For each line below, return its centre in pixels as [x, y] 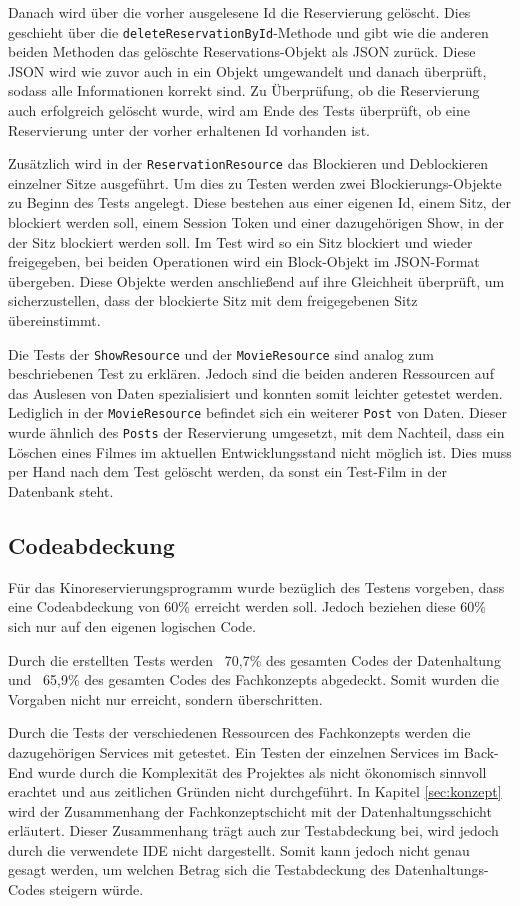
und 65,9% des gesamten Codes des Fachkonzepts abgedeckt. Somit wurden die [253, 679]
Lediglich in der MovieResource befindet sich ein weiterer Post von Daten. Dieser [258, 412]
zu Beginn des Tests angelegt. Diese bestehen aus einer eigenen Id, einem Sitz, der [259, 202]
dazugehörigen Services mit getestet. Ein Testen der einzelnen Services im [234, 751]
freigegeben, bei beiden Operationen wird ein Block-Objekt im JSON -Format [244, 261]
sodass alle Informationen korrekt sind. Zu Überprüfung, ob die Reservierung [244, 90]
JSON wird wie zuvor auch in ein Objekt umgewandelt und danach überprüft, [247, 70]
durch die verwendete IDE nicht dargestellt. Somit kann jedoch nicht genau [239, 849]
